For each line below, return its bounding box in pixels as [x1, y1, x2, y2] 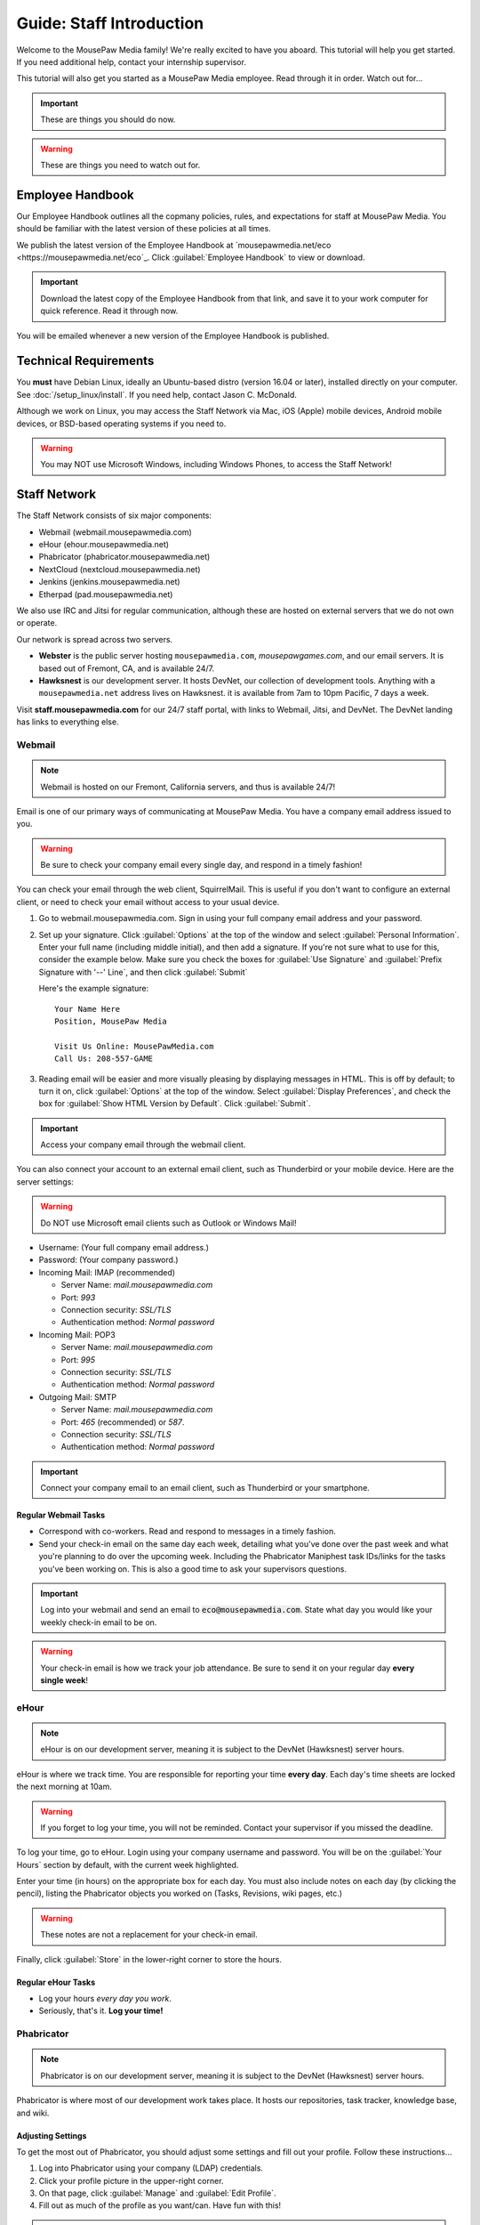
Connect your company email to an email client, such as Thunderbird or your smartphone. [40, 1483, 371, 1493]
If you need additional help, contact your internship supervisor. [16, 56, 246, 67]
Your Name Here [54, 1004, 121, 1014]
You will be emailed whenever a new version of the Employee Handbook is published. [16, 330, 330, 341]
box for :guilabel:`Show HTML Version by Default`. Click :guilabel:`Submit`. [38, 1098, 311, 1109]
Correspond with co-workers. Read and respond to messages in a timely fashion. [38, 1526, 337, 1537]
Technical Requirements [16, 353, 155, 368]
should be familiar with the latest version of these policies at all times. [16, 223, 271, 234]
